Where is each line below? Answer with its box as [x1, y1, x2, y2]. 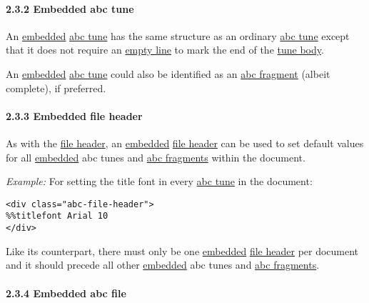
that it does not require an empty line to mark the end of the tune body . [6, 42, 324, 57]
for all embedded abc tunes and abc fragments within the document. [6, 149, 305, 164]
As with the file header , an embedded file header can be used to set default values [6, 135, 364, 150]
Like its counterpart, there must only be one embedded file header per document [6, 243, 359, 258]
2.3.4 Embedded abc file [6, 285, 126, 300]
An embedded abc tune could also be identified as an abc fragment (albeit [6, 66, 330, 81]
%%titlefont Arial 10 [6, 211, 108, 222]
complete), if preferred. [6, 80, 106, 95]
